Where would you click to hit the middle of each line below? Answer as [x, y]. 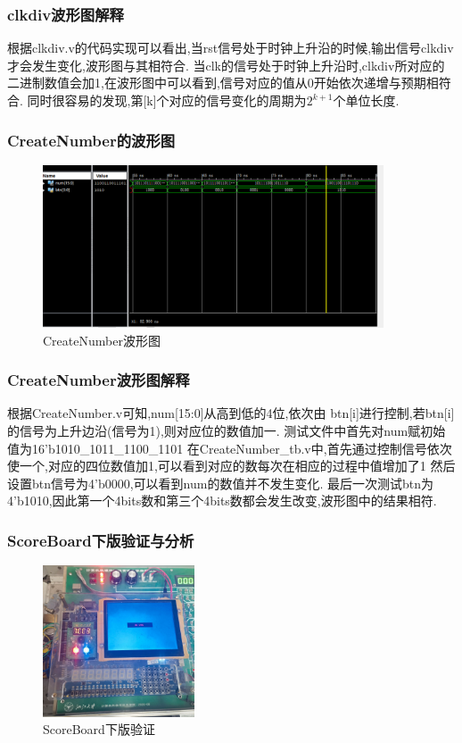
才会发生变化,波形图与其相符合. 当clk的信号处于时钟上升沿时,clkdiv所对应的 [226, 65]
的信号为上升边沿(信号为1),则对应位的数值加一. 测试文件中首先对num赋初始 [227, 431]
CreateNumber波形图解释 [99, 380]
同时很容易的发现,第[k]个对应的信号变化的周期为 [167, 100]
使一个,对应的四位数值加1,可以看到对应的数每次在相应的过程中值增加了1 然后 [231, 466]
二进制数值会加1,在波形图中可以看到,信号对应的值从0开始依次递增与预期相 [223, 83]
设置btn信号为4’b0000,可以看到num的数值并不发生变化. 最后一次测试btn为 [220, 483]
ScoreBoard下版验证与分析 [101, 540]
